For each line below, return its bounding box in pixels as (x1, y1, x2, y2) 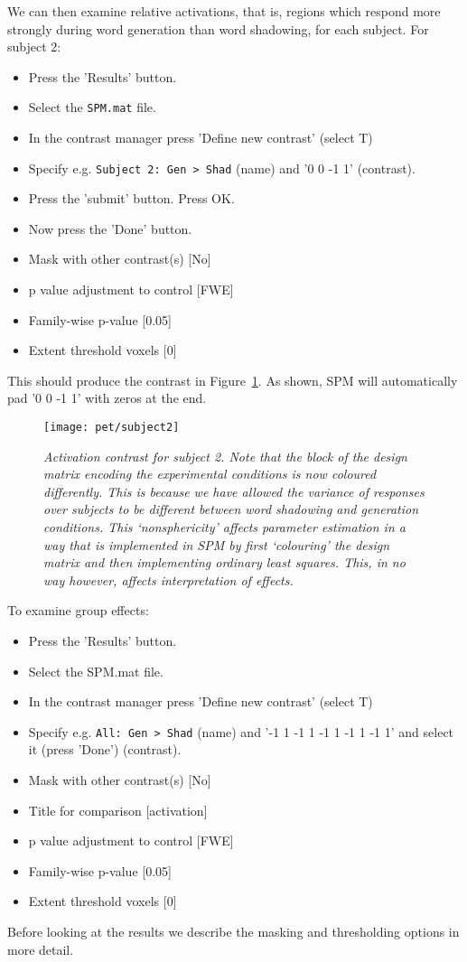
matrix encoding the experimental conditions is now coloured (43, 464, 377, 483)
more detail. (7, 939, 74, 958)
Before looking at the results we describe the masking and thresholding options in (7, 922, 460, 941)
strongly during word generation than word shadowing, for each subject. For (7, 19, 429, 38)
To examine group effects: (7, 601, 149, 620)
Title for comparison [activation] (28, 800, 208, 819)
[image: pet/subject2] (43, 421, 180, 434)
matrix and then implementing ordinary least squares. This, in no (43, 553, 406, 572)
